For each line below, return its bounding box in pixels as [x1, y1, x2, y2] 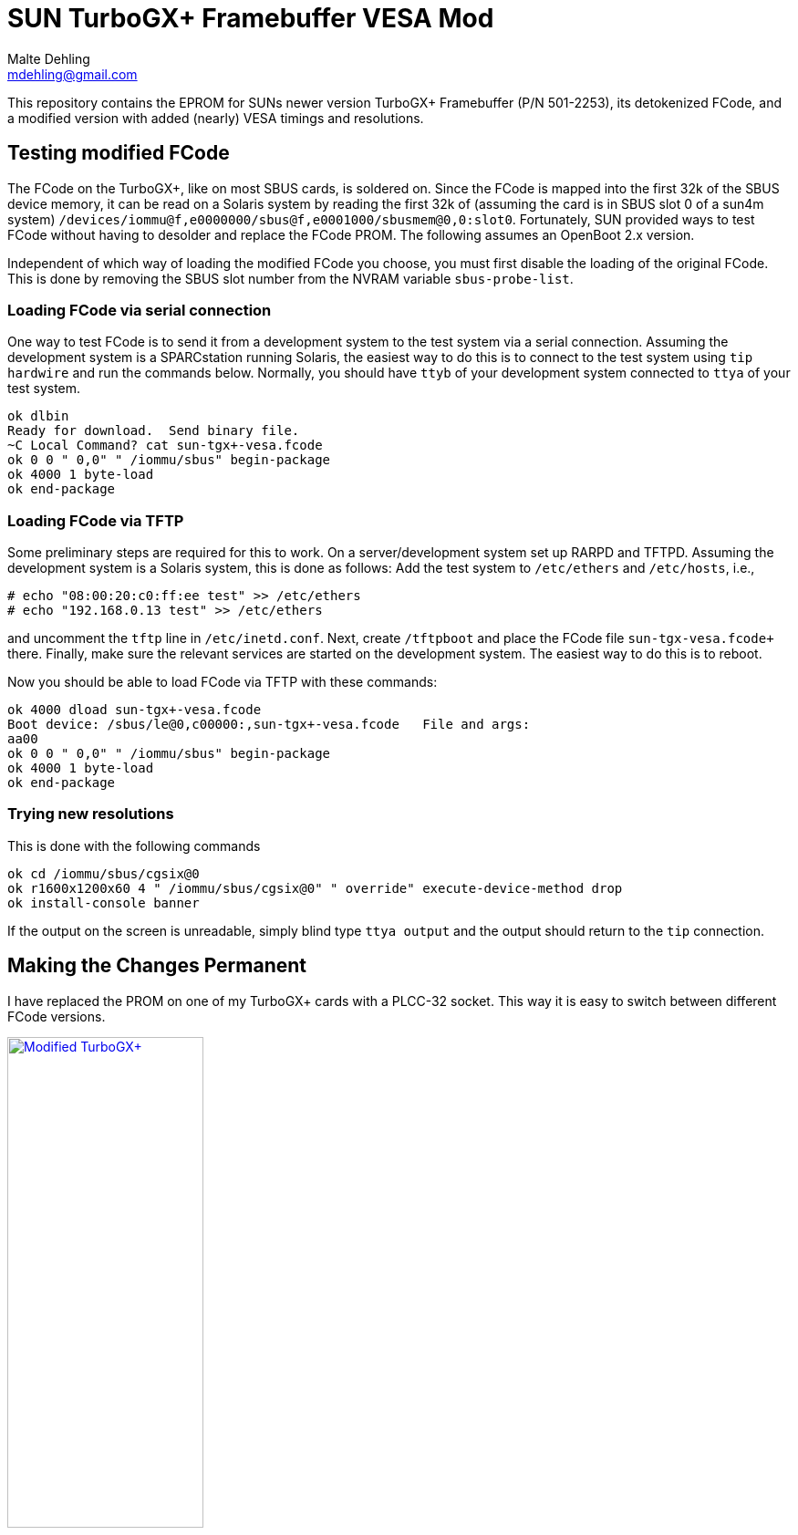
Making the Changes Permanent [7, 954, 306, 978]
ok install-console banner [7, 895, 200, 910]
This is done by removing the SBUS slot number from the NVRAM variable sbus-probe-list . [7, 270, 574, 286]
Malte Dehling [7, 50, 90, 67]
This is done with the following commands [7, 837, 261, 854]
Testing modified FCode [7, 141, 230, 165]
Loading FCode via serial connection [7, 300, 272, 319]
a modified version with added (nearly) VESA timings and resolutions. [7, 109, 424, 126]
